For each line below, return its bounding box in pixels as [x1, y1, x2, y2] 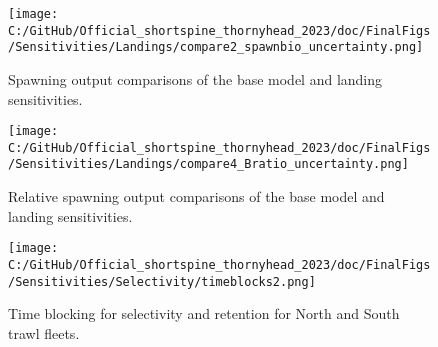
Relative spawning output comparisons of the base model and [8, 186, 385, 207]
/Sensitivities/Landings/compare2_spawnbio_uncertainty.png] [8, 40, 424, 55]
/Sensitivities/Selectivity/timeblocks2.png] [8, 274, 316, 289]
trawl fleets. [8, 322, 80, 343]
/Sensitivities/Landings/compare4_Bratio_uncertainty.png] [8, 157, 409, 172]
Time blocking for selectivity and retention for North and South [8, 303, 400, 324]
